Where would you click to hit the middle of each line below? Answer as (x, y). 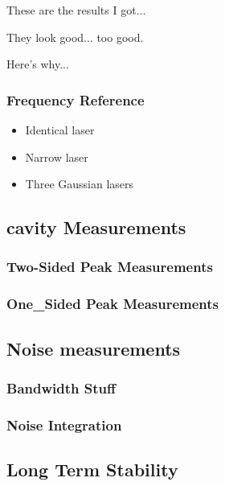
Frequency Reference (76, 99)
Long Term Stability (92, 470)
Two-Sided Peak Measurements (110, 267)
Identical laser (60, 130)
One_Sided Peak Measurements (113, 304)
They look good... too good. (75, 37)
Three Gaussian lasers (80, 184)
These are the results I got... (76, 10)
